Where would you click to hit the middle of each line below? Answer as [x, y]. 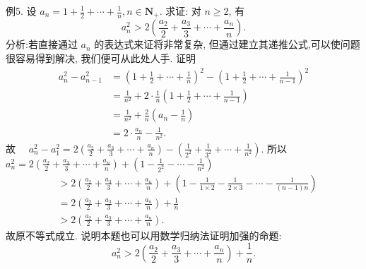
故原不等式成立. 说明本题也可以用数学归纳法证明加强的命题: [144, 235]
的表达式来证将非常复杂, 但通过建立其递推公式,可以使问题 [227, 44]
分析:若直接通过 [42, 44]
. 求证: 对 [180, 11]
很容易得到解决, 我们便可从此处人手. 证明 [101, 58]
